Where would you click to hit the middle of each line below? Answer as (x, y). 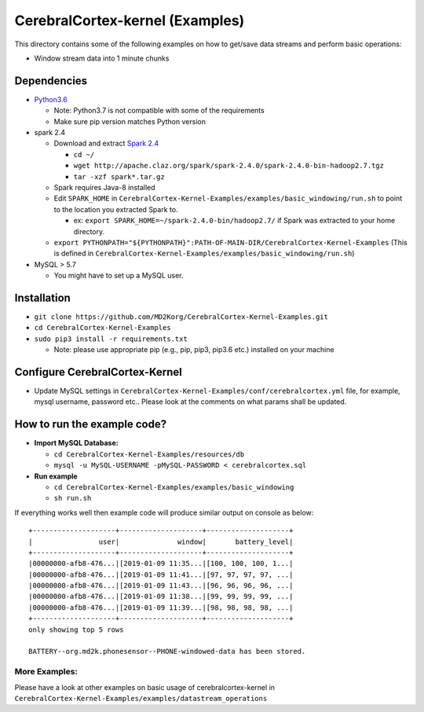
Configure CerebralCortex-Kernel (98, 372)
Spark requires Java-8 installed (105, 187)
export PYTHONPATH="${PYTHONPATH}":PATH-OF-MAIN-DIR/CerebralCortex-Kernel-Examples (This (230, 242)
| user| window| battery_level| (161, 541)
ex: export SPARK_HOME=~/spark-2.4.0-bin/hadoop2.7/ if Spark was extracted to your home (234, 221)
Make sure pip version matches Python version (130, 121)
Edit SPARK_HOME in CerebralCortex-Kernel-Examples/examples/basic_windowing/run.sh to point (228, 198)
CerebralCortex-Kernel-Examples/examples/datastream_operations (141, 698)
